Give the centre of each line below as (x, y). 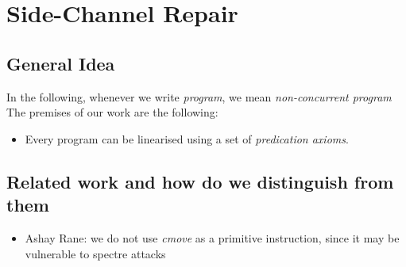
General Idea (61, 63)
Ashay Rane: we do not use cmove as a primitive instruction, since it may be (212, 237)
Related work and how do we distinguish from (200, 181)
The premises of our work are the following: (112, 112)
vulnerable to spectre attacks (95, 253)
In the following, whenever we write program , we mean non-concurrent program (199, 96)
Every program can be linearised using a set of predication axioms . (187, 138)
